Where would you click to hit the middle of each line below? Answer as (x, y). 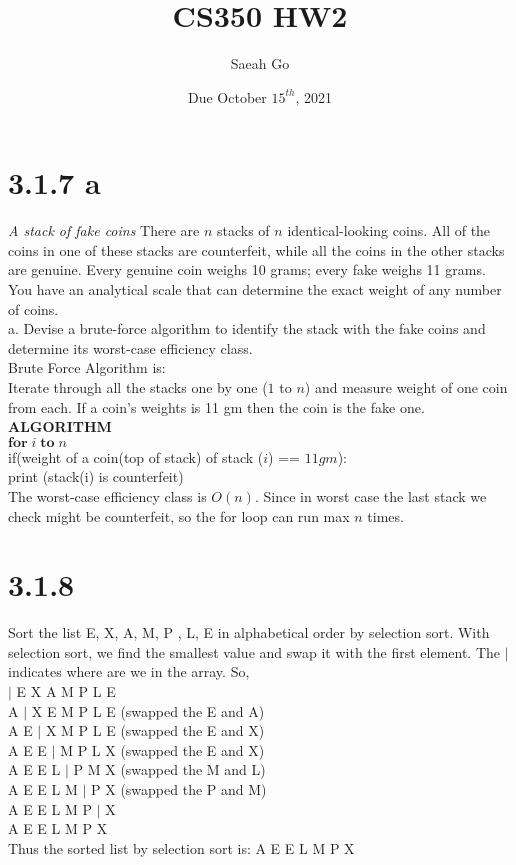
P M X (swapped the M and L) (169, 769)
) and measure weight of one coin (406, 387)
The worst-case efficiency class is (107, 495)
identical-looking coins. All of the (389, 230)
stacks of (243, 230)
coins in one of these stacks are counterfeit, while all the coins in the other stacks (256, 249)
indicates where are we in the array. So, (129, 671)
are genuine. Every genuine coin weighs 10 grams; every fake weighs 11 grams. (247, 269)
